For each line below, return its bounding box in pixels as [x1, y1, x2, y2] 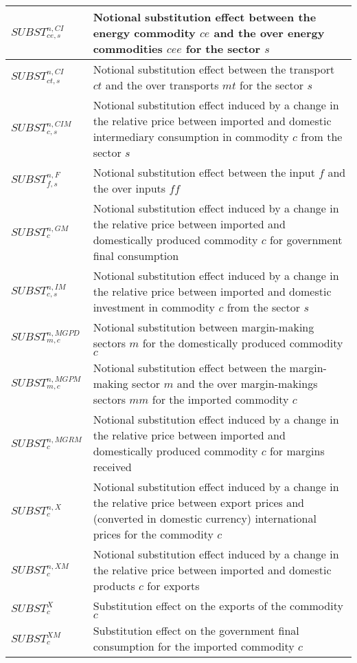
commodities [93, 41, 163, 56]
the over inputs [93, 180, 166, 196]
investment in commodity [93, 299, 216, 315]
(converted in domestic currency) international [93, 510, 316, 526]
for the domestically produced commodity [142, 335, 343, 351]
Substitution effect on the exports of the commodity [93, 598, 343, 613]
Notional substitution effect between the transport [93, 61, 335, 77]
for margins [269, 443, 325, 459]
